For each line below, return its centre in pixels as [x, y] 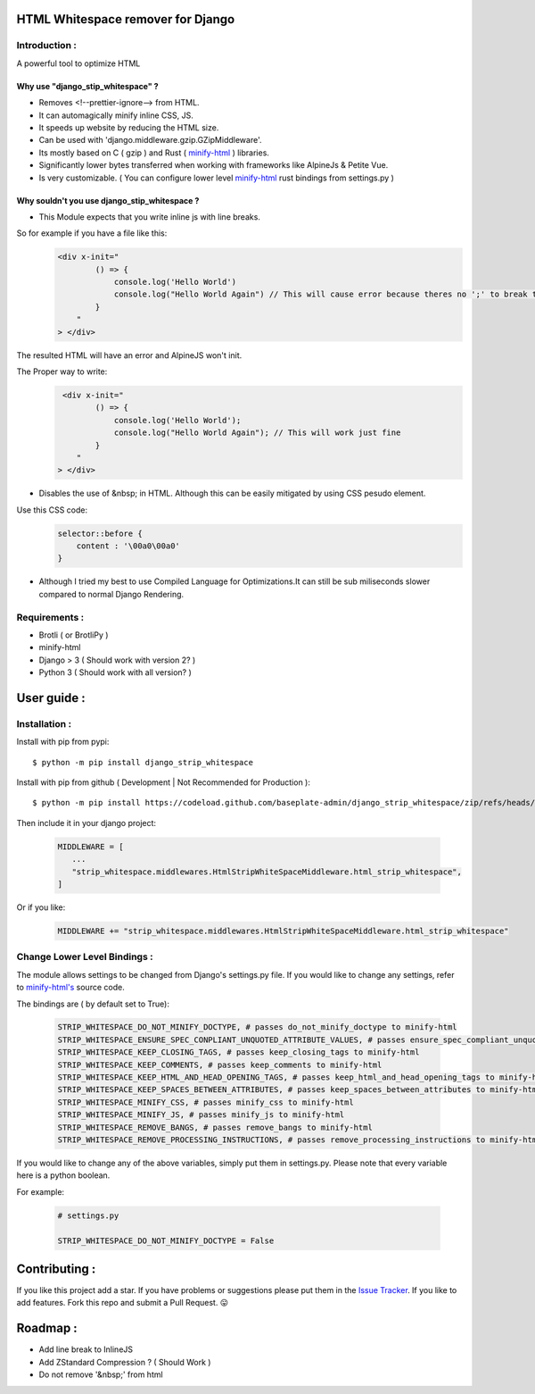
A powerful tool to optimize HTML [78, 63]
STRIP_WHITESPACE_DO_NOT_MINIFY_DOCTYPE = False [166, 1240]
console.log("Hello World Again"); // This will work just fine [257, 433]
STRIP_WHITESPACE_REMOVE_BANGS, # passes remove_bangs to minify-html [215, 1127]
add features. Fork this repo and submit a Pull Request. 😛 [123, 1303]
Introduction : [47, 46]
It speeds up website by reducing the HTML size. [129, 127]
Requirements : [50, 617]
